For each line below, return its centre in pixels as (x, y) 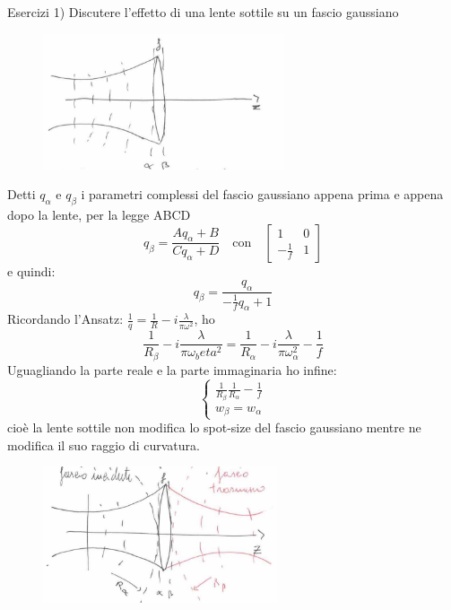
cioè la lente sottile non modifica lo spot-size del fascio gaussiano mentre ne (214, 427)
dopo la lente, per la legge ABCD (99, 215)
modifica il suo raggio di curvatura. (104, 444)
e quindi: (31, 270)
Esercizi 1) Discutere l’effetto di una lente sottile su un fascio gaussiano (203, 12)
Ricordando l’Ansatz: (65, 319)
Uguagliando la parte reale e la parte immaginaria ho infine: (172, 369)
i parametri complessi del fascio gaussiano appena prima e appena (262, 194)
